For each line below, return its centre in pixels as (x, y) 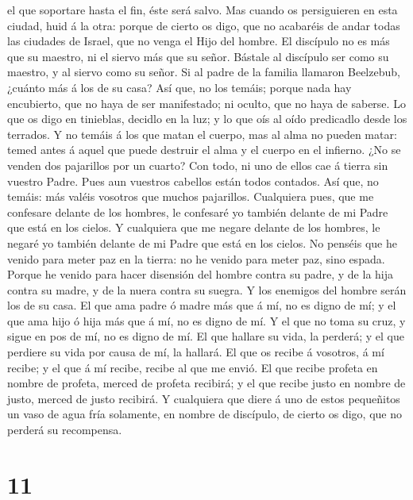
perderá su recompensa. (65, 430)
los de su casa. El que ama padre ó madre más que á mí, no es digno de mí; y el (202, 305)
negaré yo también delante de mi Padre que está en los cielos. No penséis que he (202, 242)
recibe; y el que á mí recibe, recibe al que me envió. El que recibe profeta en (193, 367)
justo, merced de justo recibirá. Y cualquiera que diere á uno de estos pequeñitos (204, 398)
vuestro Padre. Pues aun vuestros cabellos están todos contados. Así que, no (193, 181)
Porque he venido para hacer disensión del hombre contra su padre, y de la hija (201, 274)
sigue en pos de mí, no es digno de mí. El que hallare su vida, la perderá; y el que (206, 336)
